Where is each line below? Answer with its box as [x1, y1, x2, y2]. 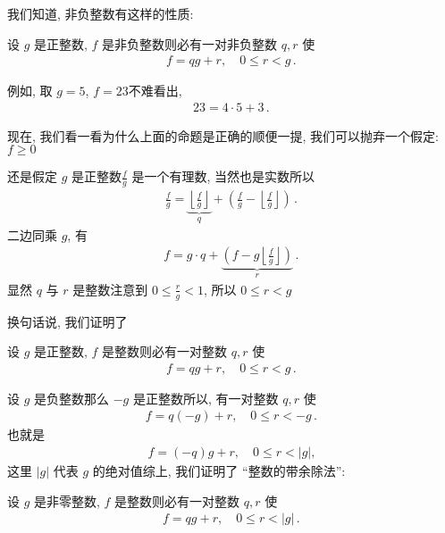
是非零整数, [34, 491, 100, 510]
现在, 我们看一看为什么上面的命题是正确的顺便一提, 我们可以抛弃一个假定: [7, 126, 439, 145]
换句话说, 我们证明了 [7, 312, 128, 330]
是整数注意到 [72, 279, 148, 298]
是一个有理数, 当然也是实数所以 [131, 167, 315, 186]
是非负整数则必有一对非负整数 [102, 34, 278, 53]
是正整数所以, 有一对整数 [132, 388, 279, 407]
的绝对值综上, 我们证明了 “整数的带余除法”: [92, 462, 346, 480]
